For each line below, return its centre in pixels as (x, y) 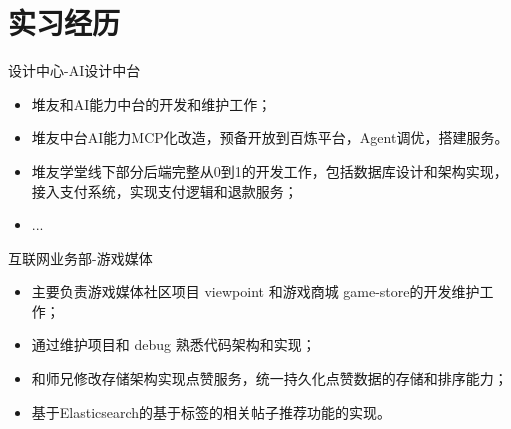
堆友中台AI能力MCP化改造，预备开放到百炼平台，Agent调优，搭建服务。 (270, 137)
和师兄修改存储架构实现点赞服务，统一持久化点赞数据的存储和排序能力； (269, 378)
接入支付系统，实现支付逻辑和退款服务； (164, 190)
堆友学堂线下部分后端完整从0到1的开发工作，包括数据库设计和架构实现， (269, 170)
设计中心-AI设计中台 (74, 70)
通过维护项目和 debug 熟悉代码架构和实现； (173, 344)
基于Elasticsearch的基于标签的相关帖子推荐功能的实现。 (211, 411)
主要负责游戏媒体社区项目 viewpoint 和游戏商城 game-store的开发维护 (255, 291)
